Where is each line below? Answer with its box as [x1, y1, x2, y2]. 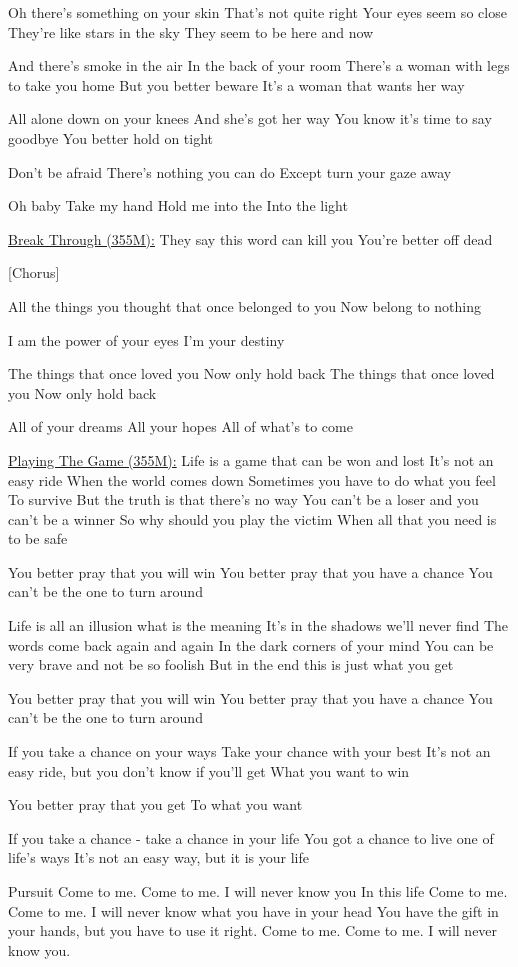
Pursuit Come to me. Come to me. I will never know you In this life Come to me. [8, 881, 508, 901]
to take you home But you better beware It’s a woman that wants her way [8, 74, 465, 95]
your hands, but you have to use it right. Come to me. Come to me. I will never [8, 920, 498, 941]
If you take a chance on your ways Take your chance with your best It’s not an [8, 741, 491, 762]
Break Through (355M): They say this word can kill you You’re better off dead [8, 228, 493, 249]
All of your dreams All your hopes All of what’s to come [8, 416, 353, 437]
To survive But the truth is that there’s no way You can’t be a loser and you [8, 489, 479, 510]
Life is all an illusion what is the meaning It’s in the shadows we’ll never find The [8, 615, 509, 636]
